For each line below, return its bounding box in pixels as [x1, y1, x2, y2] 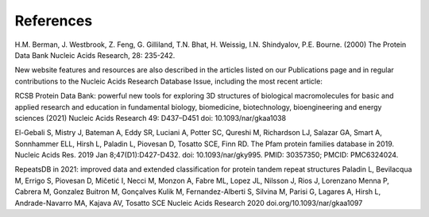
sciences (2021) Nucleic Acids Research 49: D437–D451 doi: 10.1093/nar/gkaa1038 [14, 113, 286, 122]
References [14, 12, 93, 29]
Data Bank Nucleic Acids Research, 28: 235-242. [14, 50, 176, 60]
